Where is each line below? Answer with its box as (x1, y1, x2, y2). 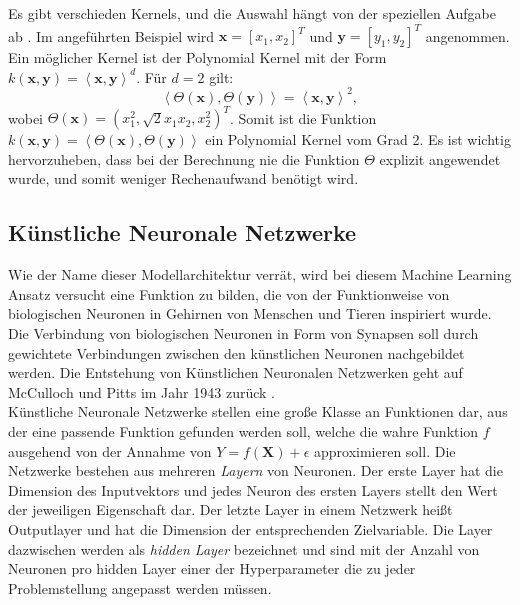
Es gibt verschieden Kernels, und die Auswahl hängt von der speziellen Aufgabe (8, 3, 496, 23)
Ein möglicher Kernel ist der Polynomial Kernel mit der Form (8, 47, 387, 68)
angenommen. (425, 25, 510, 46)
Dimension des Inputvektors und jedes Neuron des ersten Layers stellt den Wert (8, 479, 498, 500)
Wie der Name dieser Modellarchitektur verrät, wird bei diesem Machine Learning (8, 264, 512, 285)
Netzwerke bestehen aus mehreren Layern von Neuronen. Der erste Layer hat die (8, 460, 503, 481)
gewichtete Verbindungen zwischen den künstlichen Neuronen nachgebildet (8, 342, 465, 363)
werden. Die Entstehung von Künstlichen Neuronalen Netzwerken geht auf (8, 362, 463, 383)
